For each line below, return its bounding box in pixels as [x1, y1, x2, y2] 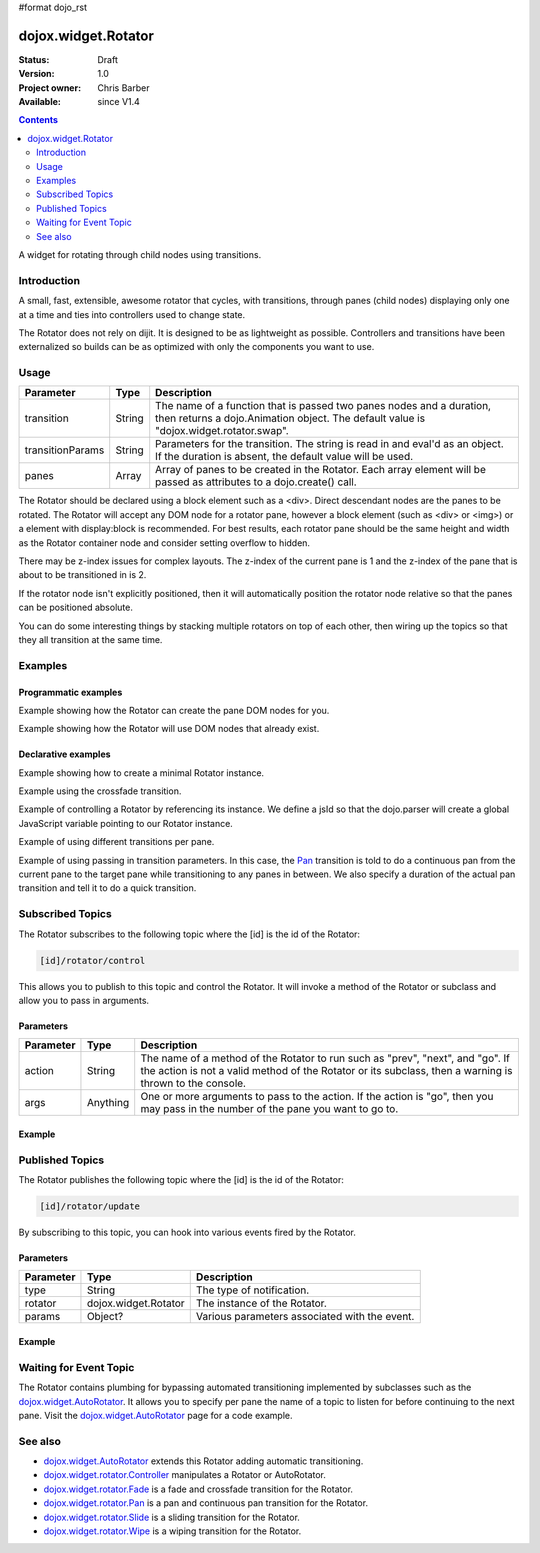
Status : [18, 53, 50, 65]
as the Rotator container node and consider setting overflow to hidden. [18, 536, 310, 549]
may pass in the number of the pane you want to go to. [140, 1102, 399, 1116]
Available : [18, 96, 62, 108]
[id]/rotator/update [39, 1201, 140, 1212]
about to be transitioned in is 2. [18, 569, 147, 581]
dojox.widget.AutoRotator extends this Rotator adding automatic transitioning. [43, 1455, 364, 1467]
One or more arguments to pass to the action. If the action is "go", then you [140, 1090, 494, 1104]
